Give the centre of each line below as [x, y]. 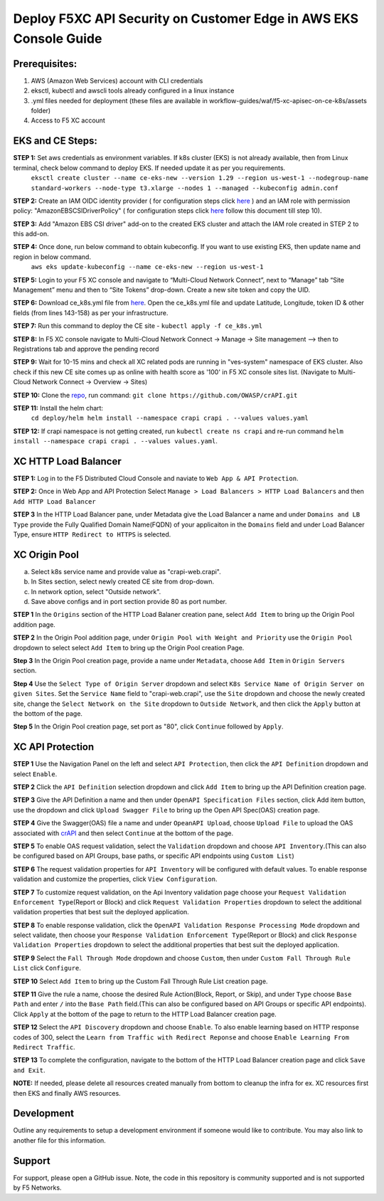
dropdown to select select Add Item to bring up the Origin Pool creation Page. [129, 647]
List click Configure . [47, 968]
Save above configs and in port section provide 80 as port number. [129, 602]
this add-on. [31, 234]
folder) [41, 111]
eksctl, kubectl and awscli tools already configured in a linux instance [133, 91]
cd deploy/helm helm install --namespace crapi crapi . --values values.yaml [170, 418]
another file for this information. [59, 1140]
